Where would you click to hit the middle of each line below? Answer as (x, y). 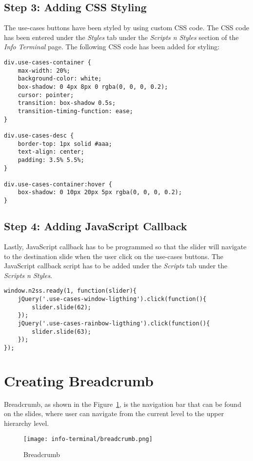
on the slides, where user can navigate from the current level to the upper (114, 413)
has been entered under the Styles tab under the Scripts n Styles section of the (121, 37)
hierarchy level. (27, 423)
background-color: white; (60, 79)
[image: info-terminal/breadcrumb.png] (88, 439)
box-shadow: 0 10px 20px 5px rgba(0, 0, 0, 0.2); (100, 192)
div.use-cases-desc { (39, 135)
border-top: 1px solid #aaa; (65, 144)
